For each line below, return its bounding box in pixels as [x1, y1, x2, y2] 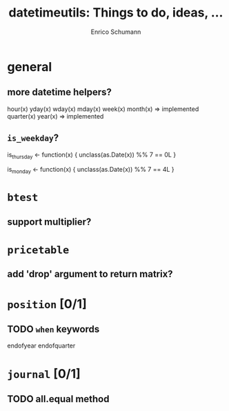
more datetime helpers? [7, 86, 112, 98]
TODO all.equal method [7, 393, 110, 405]
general [7, 59, 52, 74]
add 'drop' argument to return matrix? [7, 268, 174, 280]
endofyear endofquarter [7, 341, 76, 350]
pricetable [7, 243, 70, 257]
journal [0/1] [7, 365, 81, 381]
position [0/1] [7, 296, 88, 312]
